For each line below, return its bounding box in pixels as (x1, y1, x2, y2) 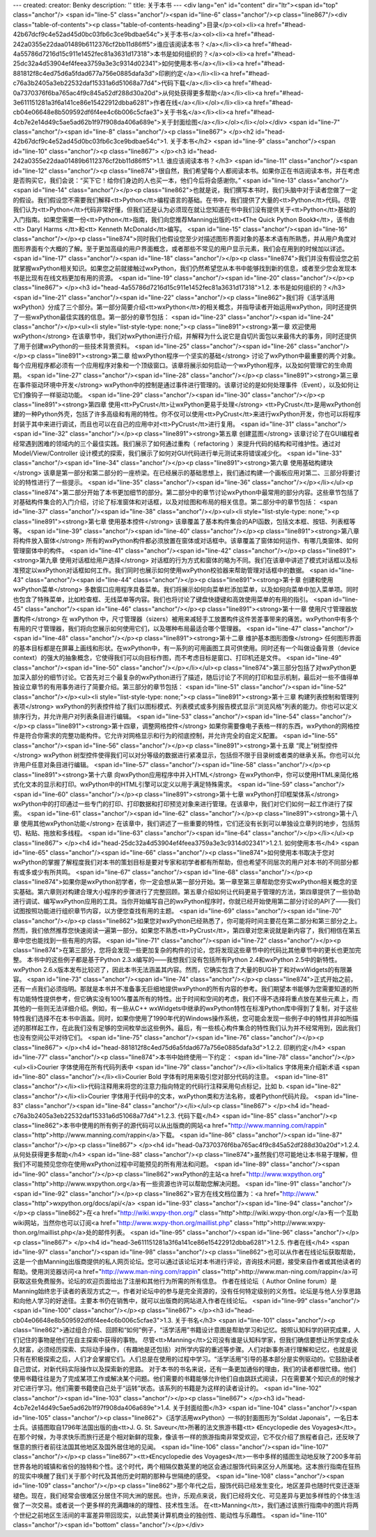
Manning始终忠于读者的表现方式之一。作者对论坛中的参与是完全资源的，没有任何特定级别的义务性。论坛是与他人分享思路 (13, 1286, 361, 1295)
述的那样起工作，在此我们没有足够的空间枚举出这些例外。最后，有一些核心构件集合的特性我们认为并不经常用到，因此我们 (13, 1024, 361, 1032)
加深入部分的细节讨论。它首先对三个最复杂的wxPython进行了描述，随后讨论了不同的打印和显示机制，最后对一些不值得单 (13, 672, 359, 681)
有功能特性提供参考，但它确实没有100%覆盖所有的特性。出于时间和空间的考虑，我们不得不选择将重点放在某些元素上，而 (13, 994, 359, 1002)
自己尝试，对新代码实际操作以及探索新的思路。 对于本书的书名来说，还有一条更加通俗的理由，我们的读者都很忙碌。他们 (13, 1364, 357, 1373)
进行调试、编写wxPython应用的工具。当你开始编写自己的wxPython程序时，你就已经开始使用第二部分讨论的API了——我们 (13, 897, 361, 905)
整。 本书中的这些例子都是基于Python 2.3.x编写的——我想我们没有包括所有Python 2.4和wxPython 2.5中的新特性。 (13, 956, 341, 964)
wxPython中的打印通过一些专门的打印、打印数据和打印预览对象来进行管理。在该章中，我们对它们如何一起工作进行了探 (13, 800, 353, 808)
